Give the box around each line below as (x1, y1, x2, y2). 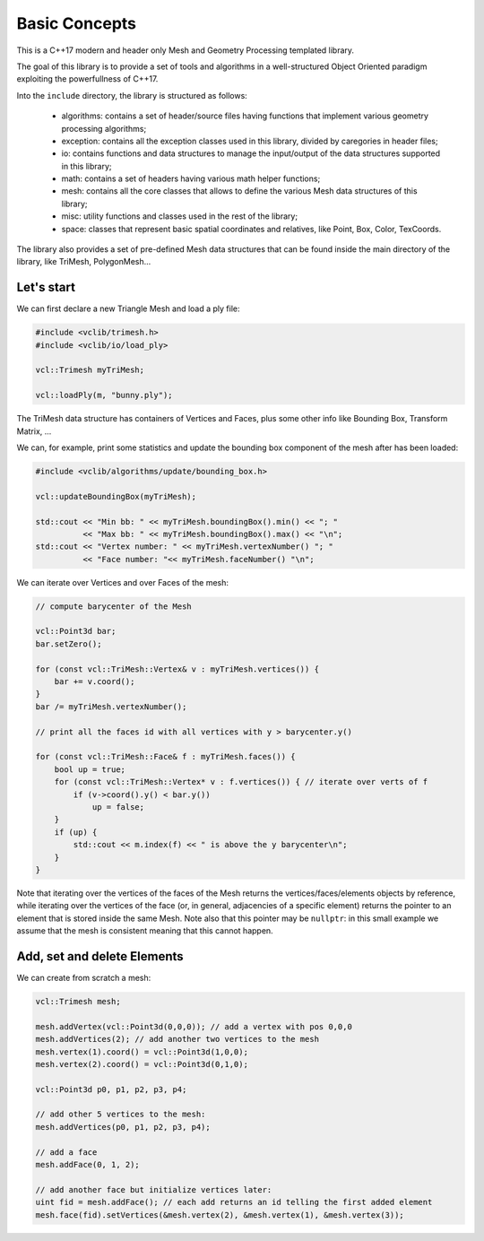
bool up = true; (54, 764, 125, 775)
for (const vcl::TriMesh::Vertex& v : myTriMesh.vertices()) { (35, 664, 320, 674)
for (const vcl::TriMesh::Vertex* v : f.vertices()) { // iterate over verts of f (54, 777, 428, 787)
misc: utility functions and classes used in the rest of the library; (61, 211, 298, 221)
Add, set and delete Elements (16, 949, 184, 964)
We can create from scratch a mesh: (16, 972, 151, 983)
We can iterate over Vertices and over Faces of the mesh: (16, 577, 229, 587)
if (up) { (54, 827, 98, 837)
